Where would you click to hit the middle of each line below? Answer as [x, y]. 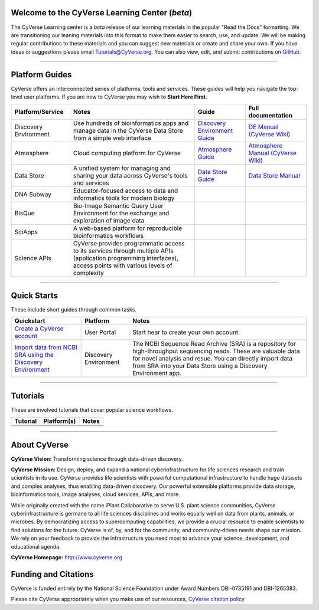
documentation [270, 116]
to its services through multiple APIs [123, 251]
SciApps [26, 232]
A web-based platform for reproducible [128, 228]
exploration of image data [109, 221]
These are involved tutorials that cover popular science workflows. [92, 409]
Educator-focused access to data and [126, 191]
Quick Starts [35, 295]
